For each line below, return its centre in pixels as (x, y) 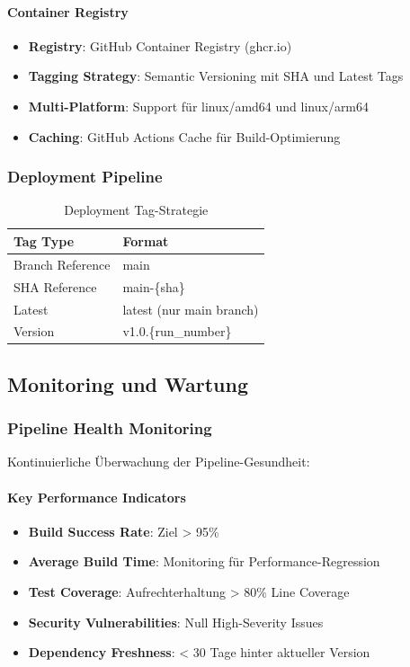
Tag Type (44, 240)
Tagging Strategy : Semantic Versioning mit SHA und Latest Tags (216, 76)
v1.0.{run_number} (177, 331)
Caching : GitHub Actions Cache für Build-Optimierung (184, 136)
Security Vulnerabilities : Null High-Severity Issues (176, 622)
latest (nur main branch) (191, 309)
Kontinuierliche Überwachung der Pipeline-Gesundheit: (159, 462)
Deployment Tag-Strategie (136, 210)
